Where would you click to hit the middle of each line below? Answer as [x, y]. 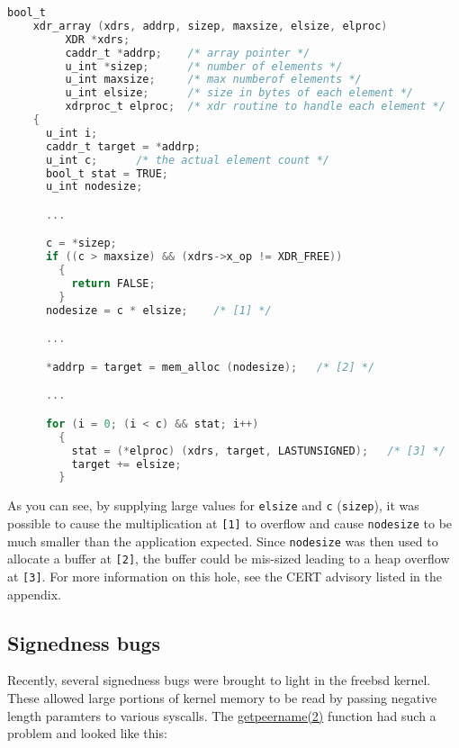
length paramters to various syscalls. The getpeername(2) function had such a [222, 715]
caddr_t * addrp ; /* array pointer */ [188, 53]
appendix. [34, 594]
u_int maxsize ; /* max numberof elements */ [213, 80]
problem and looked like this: [87, 733]
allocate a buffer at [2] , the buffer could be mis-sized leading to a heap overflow [229, 559]
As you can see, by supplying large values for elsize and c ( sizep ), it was [213, 505]
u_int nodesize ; [94, 187]
